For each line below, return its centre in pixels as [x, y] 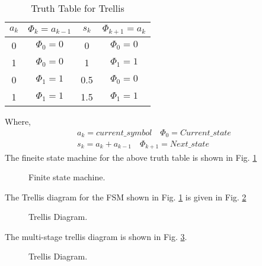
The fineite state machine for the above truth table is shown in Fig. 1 [131, 157]
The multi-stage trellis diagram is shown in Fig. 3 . [96, 236]
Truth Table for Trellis [78, 8]
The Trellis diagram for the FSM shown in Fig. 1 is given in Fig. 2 [126, 197]
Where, [18, 121]
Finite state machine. [67, 177]
